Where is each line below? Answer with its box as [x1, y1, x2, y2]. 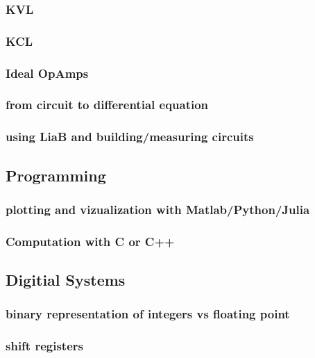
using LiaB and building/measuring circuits [6, 128, 254, 145]
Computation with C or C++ [6, 232, 175, 250]
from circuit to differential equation [6, 96, 209, 113]
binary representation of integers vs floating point [6, 305, 290, 323]
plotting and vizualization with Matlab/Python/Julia [6, 200, 310, 218]
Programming [6, 164, 106, 186]
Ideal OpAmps [6, 64, 89, 81]
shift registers [6, 337, 83, 355]
